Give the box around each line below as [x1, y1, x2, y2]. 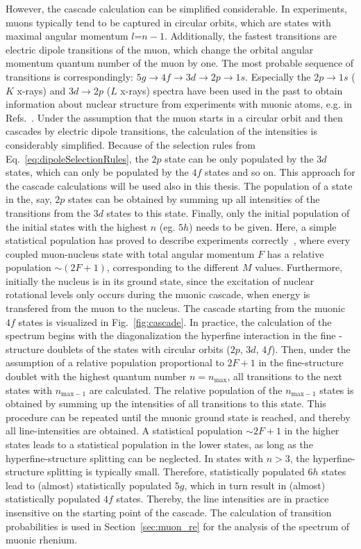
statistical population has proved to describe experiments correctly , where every [6, 233, 351, 247]
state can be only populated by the [165, 151, 314, 165]
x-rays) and [17, 83, 66, 97]
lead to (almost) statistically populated [6, 477, 172, 492]
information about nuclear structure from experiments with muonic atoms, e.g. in [6, 97, 353, 111]
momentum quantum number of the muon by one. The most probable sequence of [6, 56, 354, 70]
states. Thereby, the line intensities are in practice [116, 491, 329, 506]
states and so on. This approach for [205, 165, 355, 179]
